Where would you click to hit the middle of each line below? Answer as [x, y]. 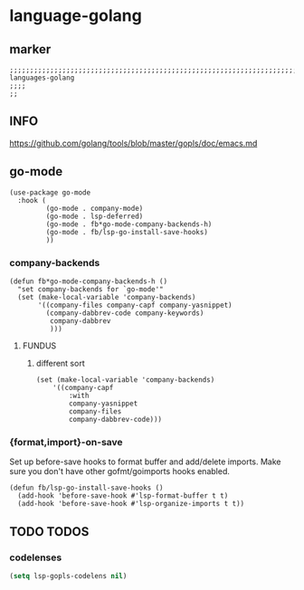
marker [30, 49]
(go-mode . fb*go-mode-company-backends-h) [129, 224]
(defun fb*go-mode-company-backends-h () [89, 281]
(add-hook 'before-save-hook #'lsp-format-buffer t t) [123, 496]
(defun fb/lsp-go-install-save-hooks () [87, 488]
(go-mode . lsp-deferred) [95, 216]
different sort [60, 363]
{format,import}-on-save [66, 442]
